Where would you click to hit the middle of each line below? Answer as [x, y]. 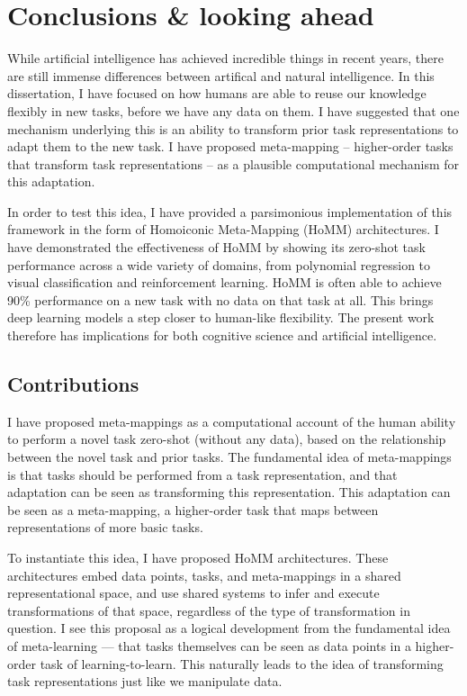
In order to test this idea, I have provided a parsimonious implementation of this [230, 211]
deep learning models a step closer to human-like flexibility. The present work [221, 317]
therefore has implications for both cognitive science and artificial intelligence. [222, 335]
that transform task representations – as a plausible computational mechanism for [233, 163]
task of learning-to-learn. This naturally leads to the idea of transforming [242, 663]
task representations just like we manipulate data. [145, 681]
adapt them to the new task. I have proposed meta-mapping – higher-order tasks [230, 146]
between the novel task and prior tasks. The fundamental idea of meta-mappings [229, 457]
